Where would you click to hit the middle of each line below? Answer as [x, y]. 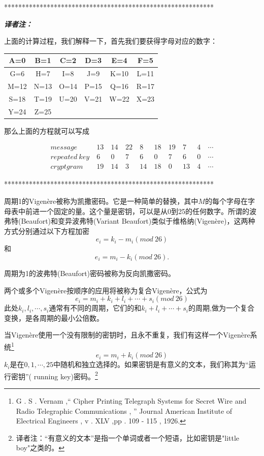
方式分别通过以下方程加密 [47, 231]
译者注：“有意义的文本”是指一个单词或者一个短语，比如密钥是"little [128, 437]
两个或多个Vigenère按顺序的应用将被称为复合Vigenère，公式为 [106, 290]
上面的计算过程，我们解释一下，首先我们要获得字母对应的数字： [111, 41]
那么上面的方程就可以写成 [47, 130]
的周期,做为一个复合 [221, 308]
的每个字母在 [226, 201]
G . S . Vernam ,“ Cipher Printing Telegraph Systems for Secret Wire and [131, 401]
